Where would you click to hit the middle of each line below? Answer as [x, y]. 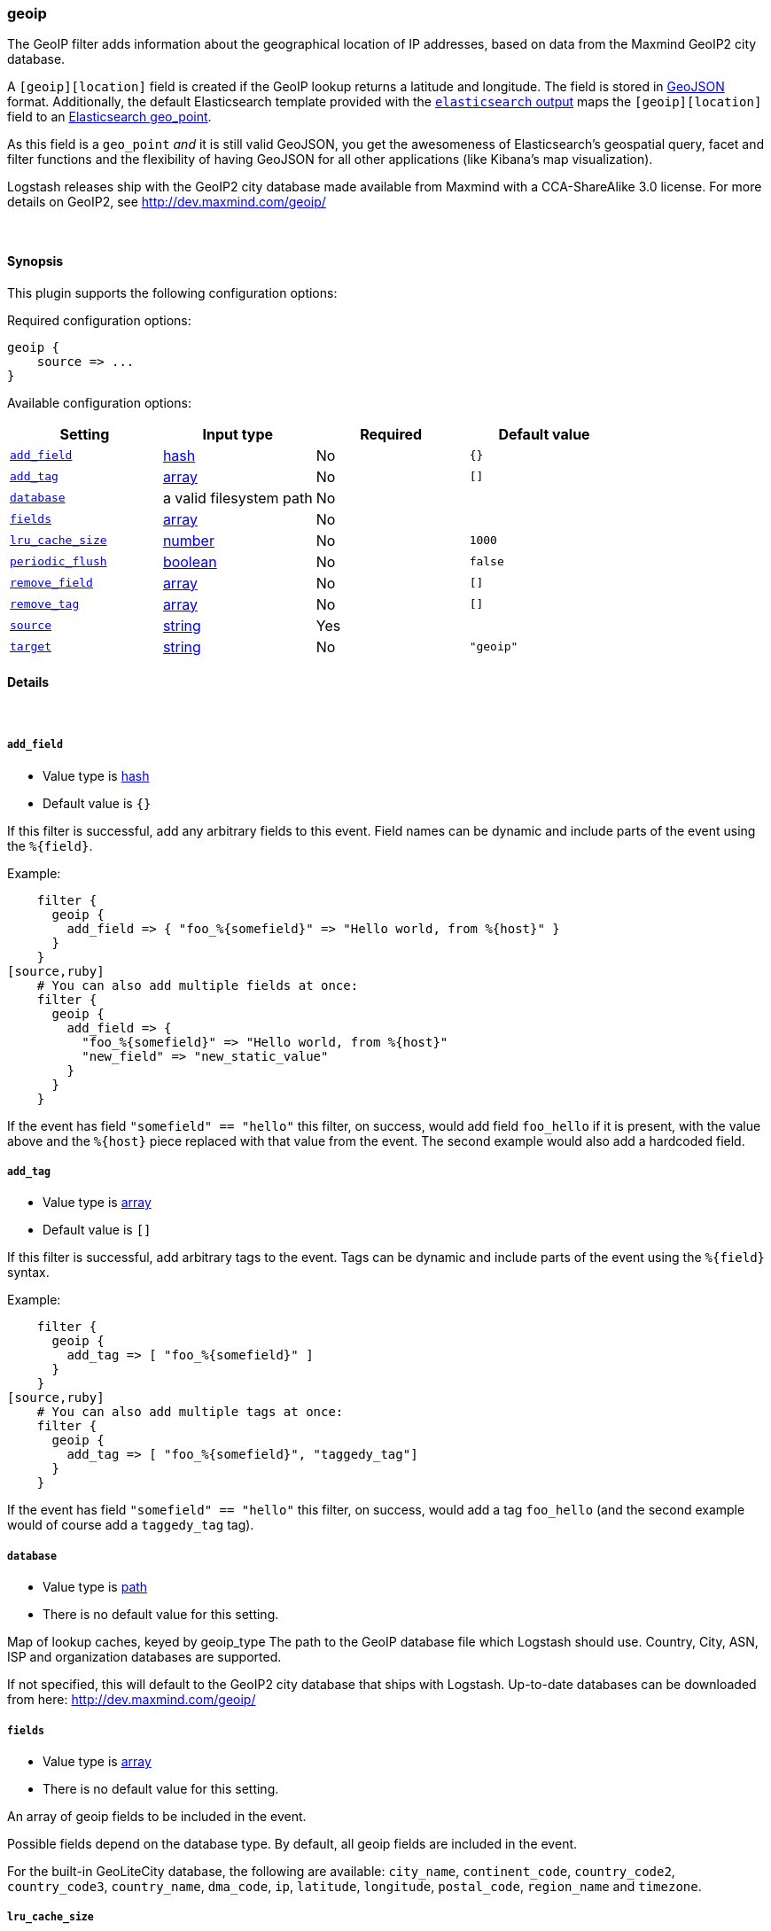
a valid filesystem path [238, 498]
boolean [190, 561]
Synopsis [35, 261]
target [31, 647]
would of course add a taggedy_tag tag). [131, 1525]
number [188, 540]
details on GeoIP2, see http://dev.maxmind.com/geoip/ [167, 202]
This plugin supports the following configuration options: [172, 292]
